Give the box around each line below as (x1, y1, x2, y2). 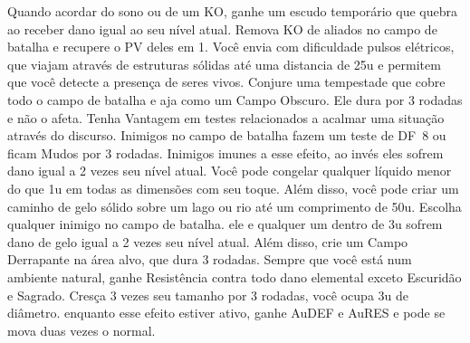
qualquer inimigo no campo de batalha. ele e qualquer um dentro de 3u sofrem (7, 214, 443, 233)
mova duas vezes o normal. (7, 320, 156, 339)
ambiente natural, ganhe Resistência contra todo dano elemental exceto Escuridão (7, 267, 462, 286)
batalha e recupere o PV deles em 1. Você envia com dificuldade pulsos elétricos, (7, 37, 455, 56)
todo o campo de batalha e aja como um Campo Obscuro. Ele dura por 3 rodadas (7, 90, 463, 109)
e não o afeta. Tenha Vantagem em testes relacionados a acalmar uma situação (7, 108, 445, 127)
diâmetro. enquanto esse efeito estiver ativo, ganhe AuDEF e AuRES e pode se (7, 303, 446, 322)
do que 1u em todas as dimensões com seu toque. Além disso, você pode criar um (7, 178, 459, 197)
